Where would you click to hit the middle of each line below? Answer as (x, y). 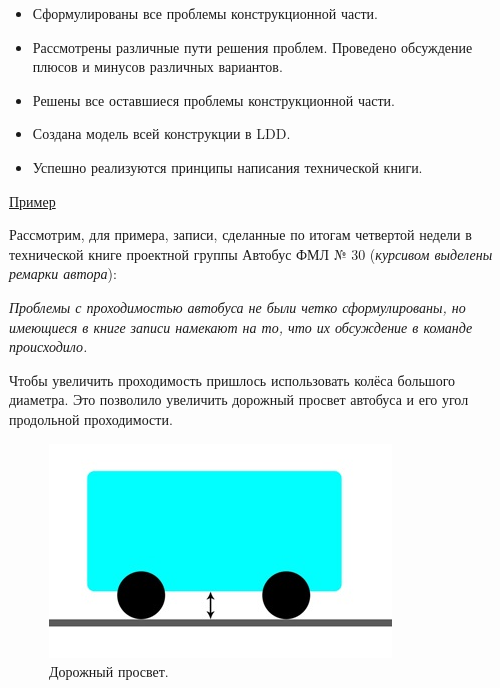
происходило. (48, 346)
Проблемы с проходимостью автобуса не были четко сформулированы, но (237, 306)
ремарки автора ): (63, 273)
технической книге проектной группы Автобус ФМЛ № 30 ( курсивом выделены (251, 253)
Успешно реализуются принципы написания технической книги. (227, 166)
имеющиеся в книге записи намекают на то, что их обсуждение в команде (241, 326)
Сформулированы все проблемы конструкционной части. (205, 13)
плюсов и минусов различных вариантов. (157, 66)
